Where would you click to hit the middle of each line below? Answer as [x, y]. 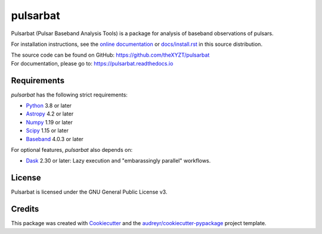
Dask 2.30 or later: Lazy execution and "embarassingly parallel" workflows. [118, 161]
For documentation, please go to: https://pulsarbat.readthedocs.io [92, 63]
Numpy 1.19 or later [49, 122]
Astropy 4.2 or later [50, 114]
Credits [25, 209]
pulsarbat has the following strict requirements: [69, 95]
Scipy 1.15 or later [47, 130]
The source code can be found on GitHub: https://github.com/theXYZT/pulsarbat [110, 55]
